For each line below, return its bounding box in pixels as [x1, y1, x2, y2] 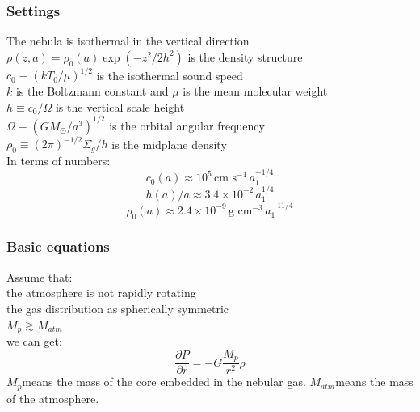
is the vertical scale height [55, 98, 185, 115]
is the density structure [187, 48, 303, 65]
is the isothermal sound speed [96, 66, 243, 83]
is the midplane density [111, 135, 227, 152]
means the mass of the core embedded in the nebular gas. [22, 373, 306, 390]
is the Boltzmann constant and [15, 82, 169, 99]
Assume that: [6, 268, 73, 285]
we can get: [6, 333, 62, 350]
